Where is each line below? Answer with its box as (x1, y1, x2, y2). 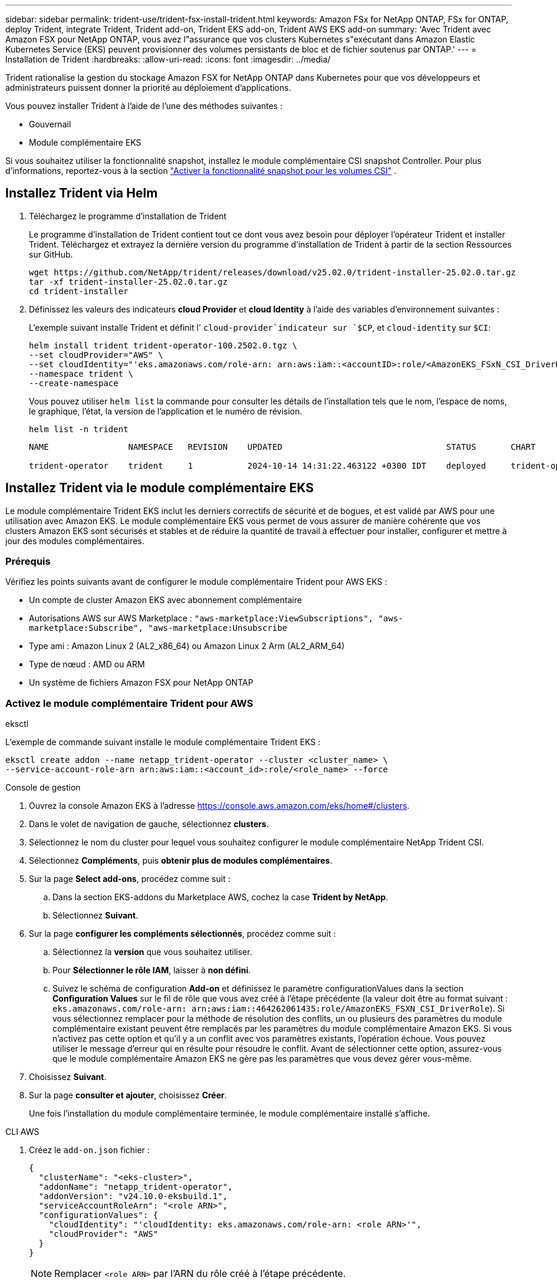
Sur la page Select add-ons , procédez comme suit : (29, 874, 230, 884)
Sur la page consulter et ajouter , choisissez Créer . (29, 1090, 227, 1101)
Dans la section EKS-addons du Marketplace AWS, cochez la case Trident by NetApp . (52, 892, 388, 903)
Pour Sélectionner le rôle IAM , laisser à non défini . (52, 965, 251, 976)
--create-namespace (29, 378, 118, 388)
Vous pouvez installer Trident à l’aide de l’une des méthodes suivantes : (5, 101, 283, 111)
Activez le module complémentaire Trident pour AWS (5, 697, 253, 709)
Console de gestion (5, 782, 81, 793)
